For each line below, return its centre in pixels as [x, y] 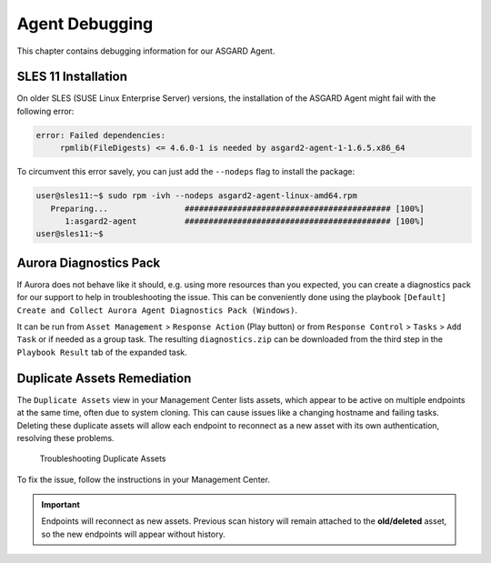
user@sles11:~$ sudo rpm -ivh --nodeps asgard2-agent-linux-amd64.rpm [197, 196]
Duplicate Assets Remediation [104, 378]
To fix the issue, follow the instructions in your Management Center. [143, 479]
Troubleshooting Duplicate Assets [103, 458]
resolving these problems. [65, 437]
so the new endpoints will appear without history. [134, 534]
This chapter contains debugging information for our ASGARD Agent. [146, 51]
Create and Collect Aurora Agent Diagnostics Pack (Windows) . [157, 310]
